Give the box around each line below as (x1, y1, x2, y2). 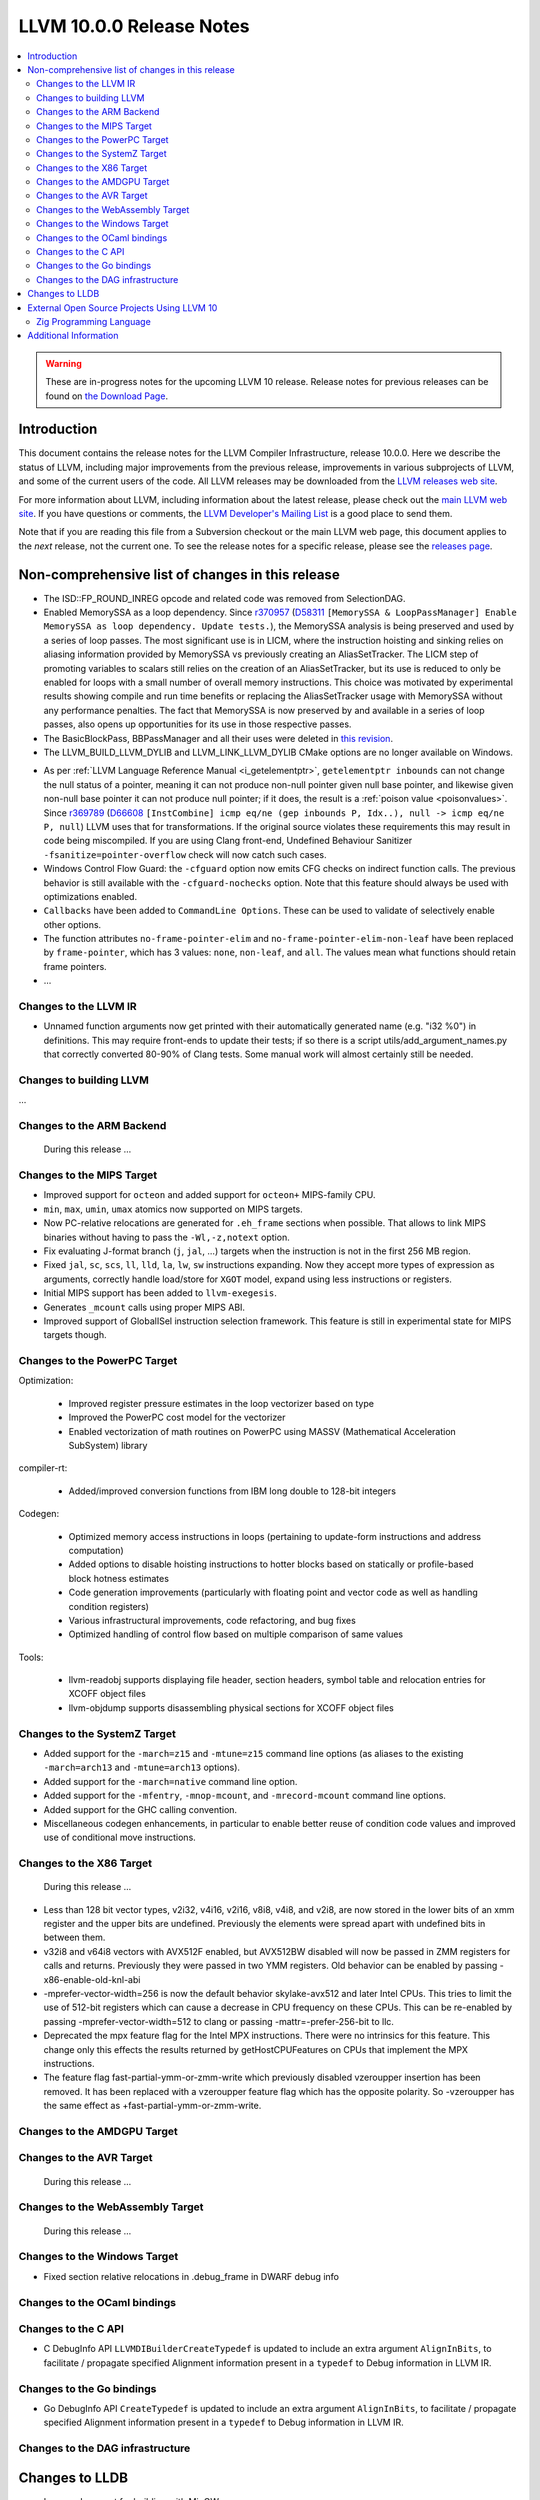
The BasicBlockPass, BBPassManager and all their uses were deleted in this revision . (43, 732, 394, 744)
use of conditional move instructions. (43, 1831, 197, 1844)
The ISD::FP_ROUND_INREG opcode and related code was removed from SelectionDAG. (43, 592, 406, 604)
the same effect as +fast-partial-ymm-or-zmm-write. (43, 2100, 262, 2112)
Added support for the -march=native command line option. (43, 1775, 298, 1787)
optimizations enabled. (43, 890, 138, 902)
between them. (43, 1931, 106, 1944)
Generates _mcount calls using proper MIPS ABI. (43, 1301, 245, 1313)
